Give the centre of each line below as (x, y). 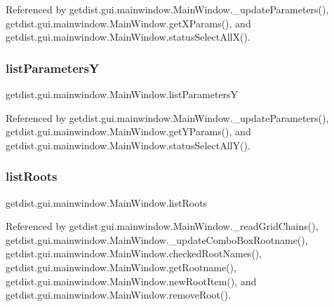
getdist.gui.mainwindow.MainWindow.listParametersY (122, 94)
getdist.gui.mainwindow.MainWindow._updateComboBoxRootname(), (157, 239)
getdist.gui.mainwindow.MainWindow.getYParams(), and (128, 131)
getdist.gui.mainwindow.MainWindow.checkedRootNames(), (134, 253)
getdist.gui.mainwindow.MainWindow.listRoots (107, 202)
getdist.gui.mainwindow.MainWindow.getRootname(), (121, 267)
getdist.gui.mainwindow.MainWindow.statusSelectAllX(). (128, 37)
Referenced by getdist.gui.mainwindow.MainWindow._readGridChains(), (162, 226)
